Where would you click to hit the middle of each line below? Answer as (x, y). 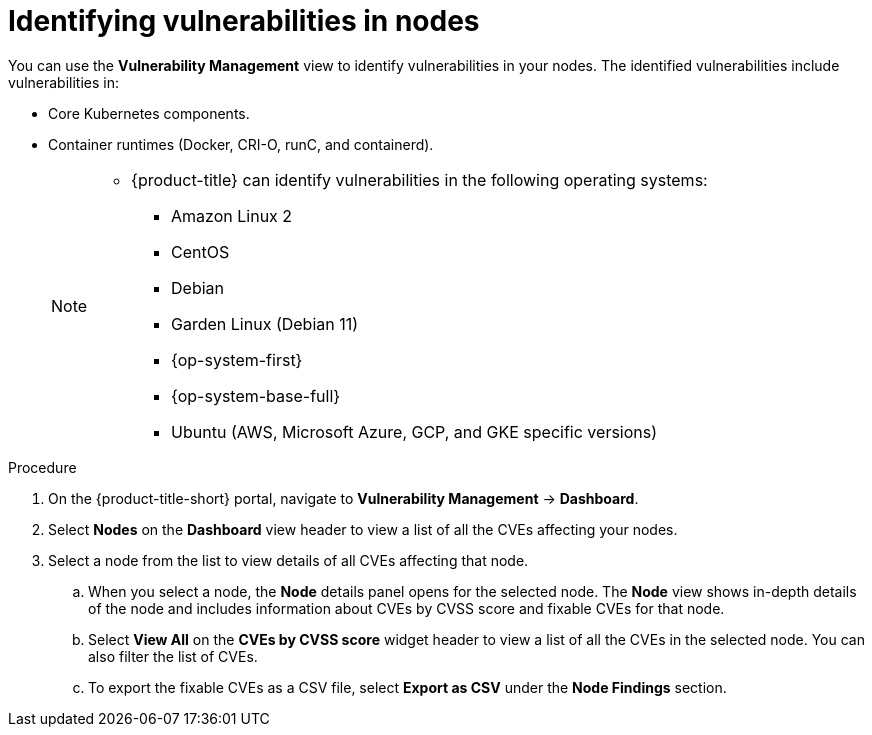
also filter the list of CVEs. (173, 656)
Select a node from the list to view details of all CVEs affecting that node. (288, 560)
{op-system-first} (237, 359)
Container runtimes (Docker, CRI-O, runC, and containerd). (241, 144)
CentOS (200, 251)
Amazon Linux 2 (232, 215)
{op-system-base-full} (256, 395)
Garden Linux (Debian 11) (265, 323)
